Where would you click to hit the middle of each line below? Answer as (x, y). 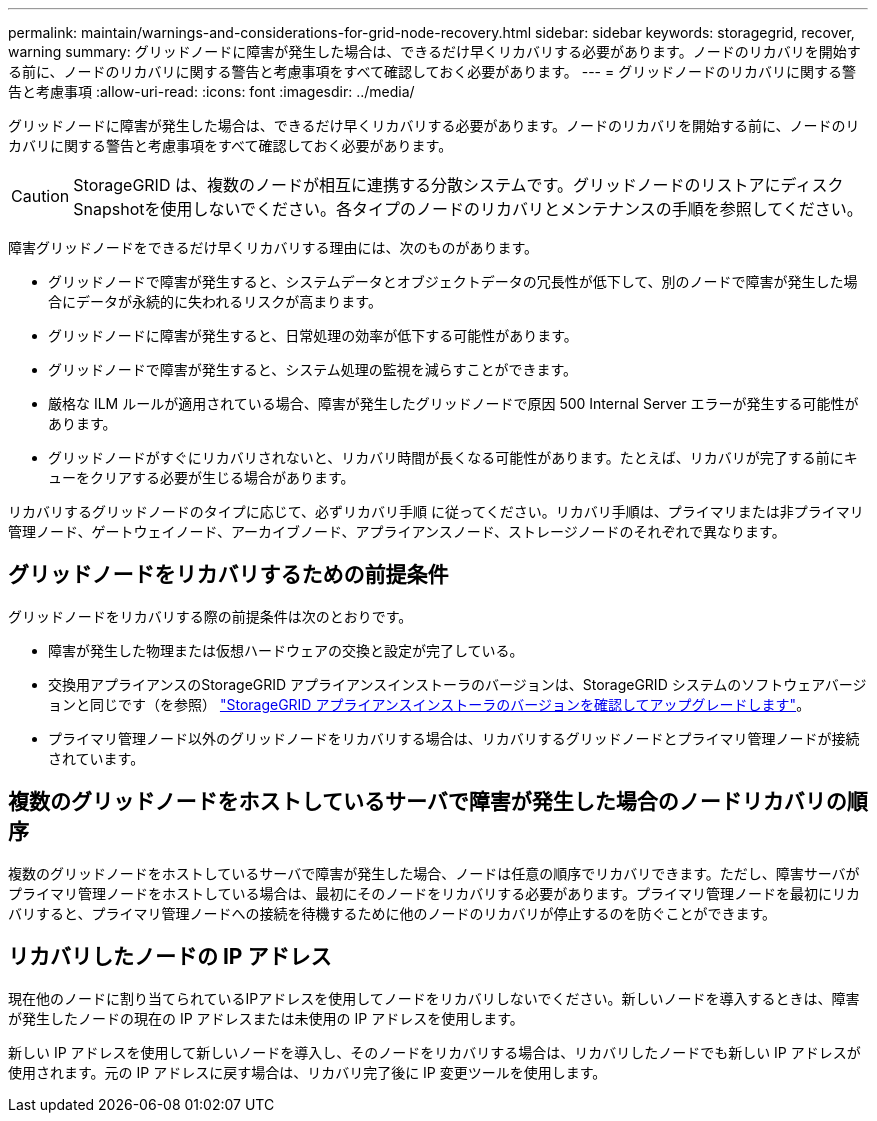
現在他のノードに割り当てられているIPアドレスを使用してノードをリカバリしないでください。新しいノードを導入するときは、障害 (434, 998)
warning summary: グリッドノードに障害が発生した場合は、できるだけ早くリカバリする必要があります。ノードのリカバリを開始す (434, 51)
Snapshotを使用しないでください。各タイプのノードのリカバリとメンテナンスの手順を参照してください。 (468, 209)
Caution (40, 196)
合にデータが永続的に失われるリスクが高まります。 (215, 301)
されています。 (96, 758)
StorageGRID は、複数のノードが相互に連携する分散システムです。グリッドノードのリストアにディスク (458, 185)
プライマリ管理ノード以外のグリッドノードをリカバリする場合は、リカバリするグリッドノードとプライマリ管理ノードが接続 (454, 738)
